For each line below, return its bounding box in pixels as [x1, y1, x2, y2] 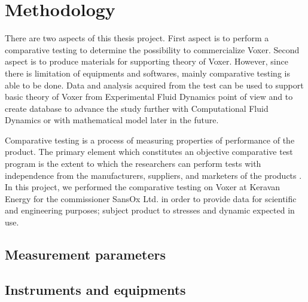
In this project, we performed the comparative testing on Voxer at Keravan [5, 181, 280, 193]
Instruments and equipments [5, 280, 186, 298]
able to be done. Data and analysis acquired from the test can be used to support [5, 78, 304, 91]
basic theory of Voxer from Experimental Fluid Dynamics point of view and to [5, 90, 293, 103]
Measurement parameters [5, 245, 166, 264]
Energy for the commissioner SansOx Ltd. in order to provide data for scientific [5, 192, 297, 205]
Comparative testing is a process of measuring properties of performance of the [5, 133, 295, 146]
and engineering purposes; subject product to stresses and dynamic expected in [5, 204, 295, 216]
